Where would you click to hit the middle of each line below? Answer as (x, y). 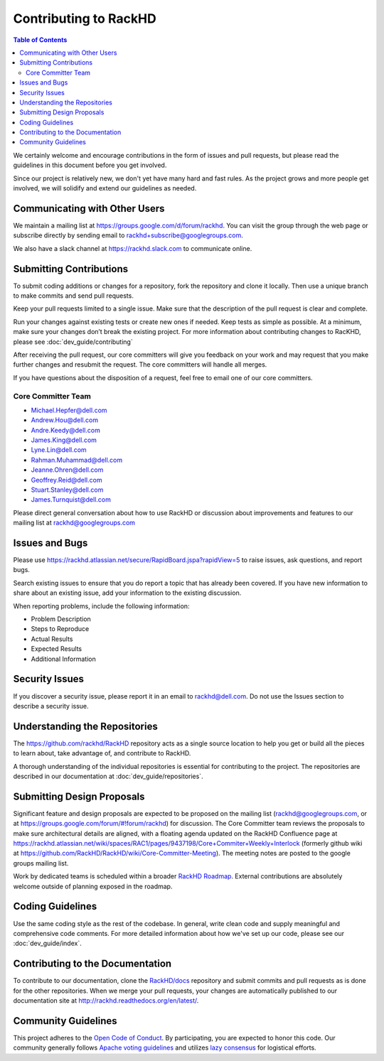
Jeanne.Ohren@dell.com (67, 470)
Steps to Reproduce (60, 629)
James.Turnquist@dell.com (71, 500)
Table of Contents (40, 40)
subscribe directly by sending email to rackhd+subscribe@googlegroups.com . (128, 235)
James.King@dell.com (64, 440)
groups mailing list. (41, 863)
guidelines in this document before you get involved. (90, 165)
